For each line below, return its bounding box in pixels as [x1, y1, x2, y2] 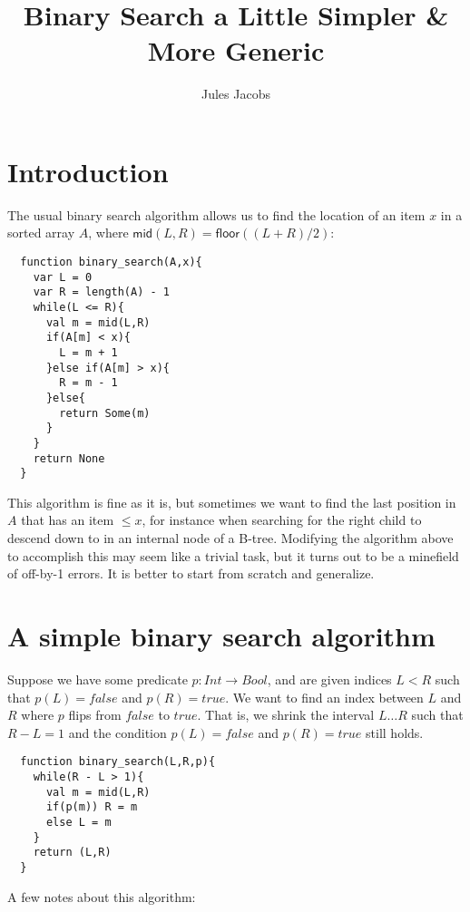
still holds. [366, 723, 424, 742]
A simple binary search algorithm [7, 617, 436, 655]
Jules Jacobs [201, 84, 270, 103]
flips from [68, 705, 122, 724]
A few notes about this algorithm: [7, 887, 196, 906]
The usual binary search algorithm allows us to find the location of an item [7, 205, 426, 224]
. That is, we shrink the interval [197, 705, 375, 724]
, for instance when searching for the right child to [142, 510, 422, 529]
